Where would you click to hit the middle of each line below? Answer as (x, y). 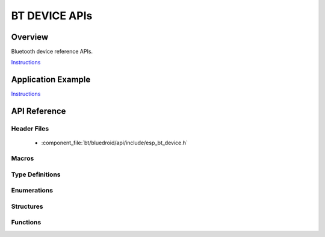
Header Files (30, 129)
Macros (23, 158)
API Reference (39, 111)
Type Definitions (36, 174)
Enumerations (32, 191)
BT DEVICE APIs (52, 16)
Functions (26, 223)
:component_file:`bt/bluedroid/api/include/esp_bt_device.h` (114, 143)
